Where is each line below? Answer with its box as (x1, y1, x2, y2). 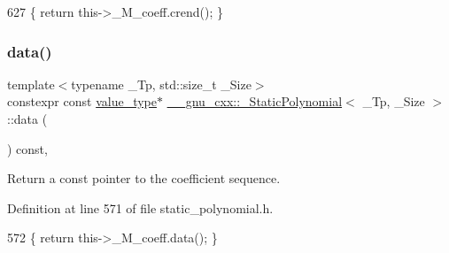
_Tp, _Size (362, 92, 425, 111)
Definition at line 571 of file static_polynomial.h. (7, 198, 274, 217)
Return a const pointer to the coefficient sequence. (7, 169, 281, 188)
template (7, 74, 55, 93)
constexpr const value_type (7, 92, 157, 111)
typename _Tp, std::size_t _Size (71, 74, 252, 93)
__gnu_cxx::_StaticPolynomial (166, 92, 343, 111)
